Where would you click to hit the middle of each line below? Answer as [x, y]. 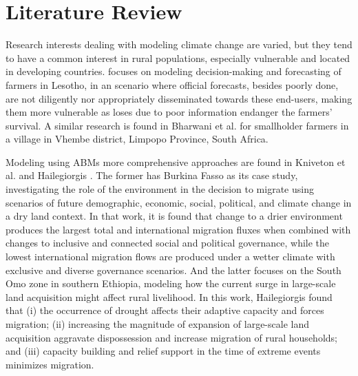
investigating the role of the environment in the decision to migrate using [160, 189]
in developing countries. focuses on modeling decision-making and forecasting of [173, 71]
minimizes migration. [50, 364]
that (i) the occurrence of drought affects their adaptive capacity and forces [165, 310]
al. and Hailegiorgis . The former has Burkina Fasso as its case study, [152, 175]
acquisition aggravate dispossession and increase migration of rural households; [171, 337]
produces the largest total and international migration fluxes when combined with [178, 229]
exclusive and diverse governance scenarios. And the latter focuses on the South [173, 270]
